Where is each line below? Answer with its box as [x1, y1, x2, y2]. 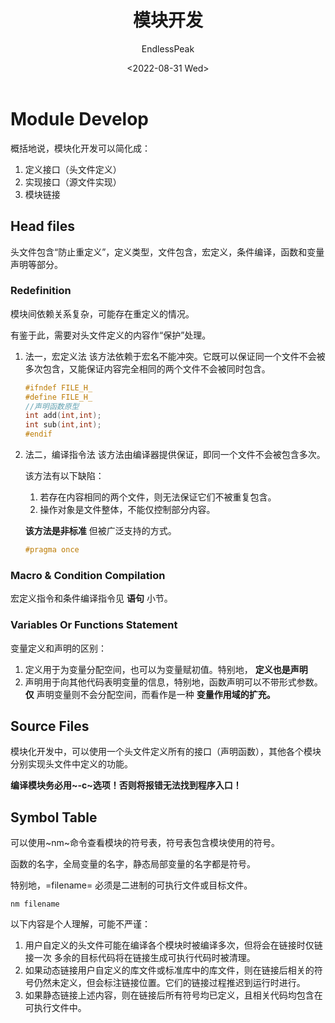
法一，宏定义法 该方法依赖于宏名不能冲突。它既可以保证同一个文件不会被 [24, 350, 326, 362]
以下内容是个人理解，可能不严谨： [10, 918, 151, 930]
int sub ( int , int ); [24, 420, 102, 430]
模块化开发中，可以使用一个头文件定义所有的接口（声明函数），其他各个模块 [10, 746, 322, 758]
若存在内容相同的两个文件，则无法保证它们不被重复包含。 [39, 491, 277, 503]
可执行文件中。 [24, 1002, 87, 1014]
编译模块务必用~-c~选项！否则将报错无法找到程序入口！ [10, 779, 242, 791]
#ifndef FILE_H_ [24, 382, 93, 393]
